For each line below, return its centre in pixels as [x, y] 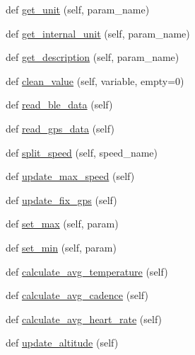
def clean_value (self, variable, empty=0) [95, 80]
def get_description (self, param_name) [93, 57]
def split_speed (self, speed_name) [82, 152]
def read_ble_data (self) [59, 105]
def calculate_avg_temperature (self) [87, 271]
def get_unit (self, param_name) [78, 9]
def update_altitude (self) [62, 343]
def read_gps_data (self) [60, 128]
